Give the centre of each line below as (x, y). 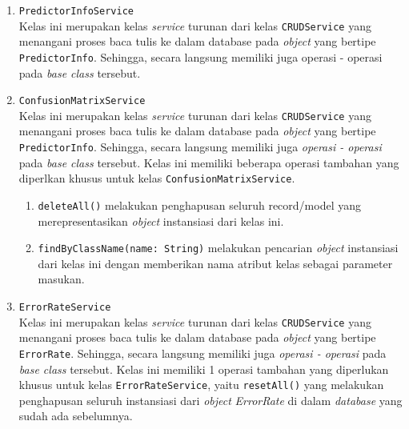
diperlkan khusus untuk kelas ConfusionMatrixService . (157, 178)
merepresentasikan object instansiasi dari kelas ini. (161, 221)
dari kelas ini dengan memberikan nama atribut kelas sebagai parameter (215, 263)
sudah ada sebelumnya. (76, 416)
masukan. (61, 279)
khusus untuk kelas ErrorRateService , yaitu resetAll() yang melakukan (201, 385)
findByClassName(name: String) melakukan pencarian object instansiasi (218, 248)
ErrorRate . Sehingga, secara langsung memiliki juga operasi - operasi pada (202, 353)
